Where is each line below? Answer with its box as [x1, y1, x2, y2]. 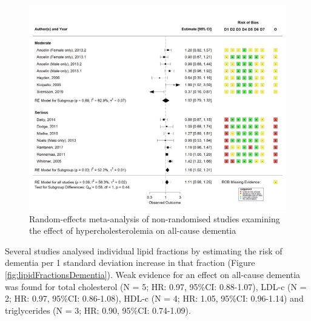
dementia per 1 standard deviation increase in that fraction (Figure [5, 256, 255, 269]
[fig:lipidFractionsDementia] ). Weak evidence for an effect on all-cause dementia [5, 268, 301, 281]
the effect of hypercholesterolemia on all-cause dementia [29, 224, 236, 237]
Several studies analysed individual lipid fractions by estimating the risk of [5, 244, 283, 257]
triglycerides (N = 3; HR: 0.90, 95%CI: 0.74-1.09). [5, 303, 191, 316]
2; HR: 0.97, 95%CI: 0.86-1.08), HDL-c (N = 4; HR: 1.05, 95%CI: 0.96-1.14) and [5, 292, 304, 305]
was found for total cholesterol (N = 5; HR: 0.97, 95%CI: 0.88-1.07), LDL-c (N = [5, 280, 307, 293]
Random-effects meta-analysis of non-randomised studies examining [29, 212, 280, 225]
